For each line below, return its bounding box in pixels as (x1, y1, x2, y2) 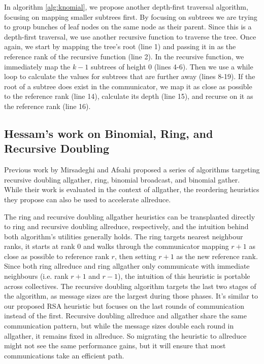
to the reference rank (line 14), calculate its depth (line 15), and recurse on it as (4, 91, 253, 101)
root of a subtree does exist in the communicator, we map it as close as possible (4, 81, 252, 91)
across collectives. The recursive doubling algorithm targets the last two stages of (4, 280, 256, 291)
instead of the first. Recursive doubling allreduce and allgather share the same (4, 310, 247, 321)
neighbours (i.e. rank (4, 271, 69, 281)
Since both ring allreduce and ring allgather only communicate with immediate (4, 261, 250, 271)
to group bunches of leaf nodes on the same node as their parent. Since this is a (4, 21, 252, 32)
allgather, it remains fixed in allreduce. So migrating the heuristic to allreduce (4, 330, 247, 341)
